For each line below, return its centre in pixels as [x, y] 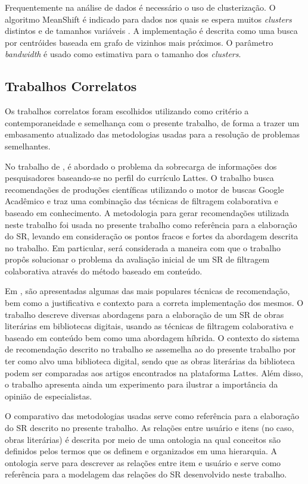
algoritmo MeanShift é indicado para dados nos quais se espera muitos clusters [148, 19]
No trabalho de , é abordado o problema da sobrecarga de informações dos [141, 166]
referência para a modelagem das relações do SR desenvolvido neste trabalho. [146, 474]
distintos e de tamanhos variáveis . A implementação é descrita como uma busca [151, 31]
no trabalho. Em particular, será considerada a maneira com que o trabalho [143, 247]
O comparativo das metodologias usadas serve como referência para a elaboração [152, 416]
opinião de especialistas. [49, 396]
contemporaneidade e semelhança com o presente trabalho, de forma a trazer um [152, 122]
